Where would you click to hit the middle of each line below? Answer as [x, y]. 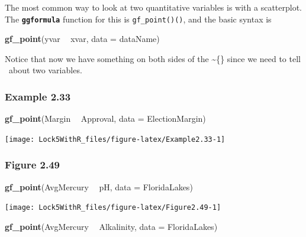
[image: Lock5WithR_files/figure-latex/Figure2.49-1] [113, 208]
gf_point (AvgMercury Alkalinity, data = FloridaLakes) [111, 226]
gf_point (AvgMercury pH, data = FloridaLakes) [99, 186]
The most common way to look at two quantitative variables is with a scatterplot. [153, 7]
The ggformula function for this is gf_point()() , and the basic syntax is [138, 19]
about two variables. [45, 70]
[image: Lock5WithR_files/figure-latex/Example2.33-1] [115, 139]
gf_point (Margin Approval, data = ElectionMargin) [105, 119]
